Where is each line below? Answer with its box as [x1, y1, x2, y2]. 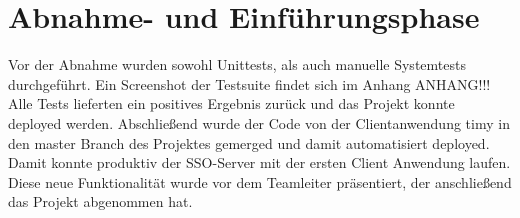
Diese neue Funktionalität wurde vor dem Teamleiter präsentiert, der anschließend [8, 171, 512, 192]
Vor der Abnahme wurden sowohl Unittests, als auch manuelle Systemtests [8, 54, 466, 75]
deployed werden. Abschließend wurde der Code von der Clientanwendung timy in [8, 112, 510, 133]
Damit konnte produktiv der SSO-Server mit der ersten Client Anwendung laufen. [8, 152, 511, 173]
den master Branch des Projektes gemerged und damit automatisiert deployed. [8, 132, 490, 153]
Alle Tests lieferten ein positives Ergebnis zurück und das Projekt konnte [8, 93, 455, 114]
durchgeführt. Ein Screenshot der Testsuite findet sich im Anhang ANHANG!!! [8, 73, 491, 94]
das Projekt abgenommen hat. [8, 191, 193, 212]
